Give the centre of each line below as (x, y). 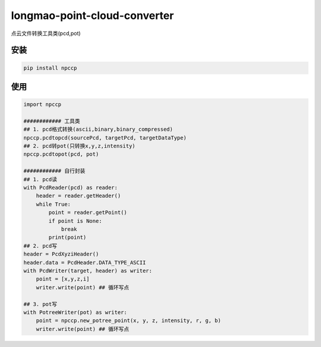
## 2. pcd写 (40, 246)
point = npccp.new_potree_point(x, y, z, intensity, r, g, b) (128, 321)
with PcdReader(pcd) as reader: (71, 188)
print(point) (67, 237)
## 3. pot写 (40, 304)
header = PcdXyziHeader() (61, 254)
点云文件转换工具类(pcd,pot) (46, 33)
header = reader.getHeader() (78, 196)
